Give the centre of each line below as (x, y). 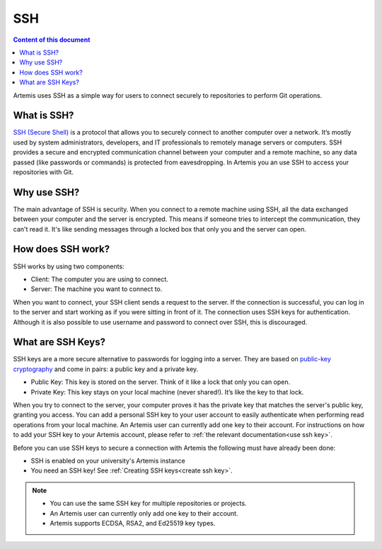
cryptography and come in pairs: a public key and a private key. (106, 369)
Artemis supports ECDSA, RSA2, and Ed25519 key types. (133, 523)
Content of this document (52, 40)
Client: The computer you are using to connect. (100, 279)
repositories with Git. (44, 172)
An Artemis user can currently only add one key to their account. (144, 513)
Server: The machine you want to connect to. (97, 289)
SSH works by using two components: (69, 266)
